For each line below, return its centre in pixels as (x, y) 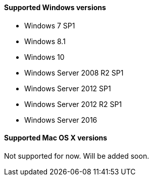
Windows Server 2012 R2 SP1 (73, 104)
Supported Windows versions (55, 7)
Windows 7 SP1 (50, 25)
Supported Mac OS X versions (56, 138)
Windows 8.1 (45, 41)
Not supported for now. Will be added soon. (77, 156)
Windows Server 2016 (61, 120)
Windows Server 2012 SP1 (68, 88)
